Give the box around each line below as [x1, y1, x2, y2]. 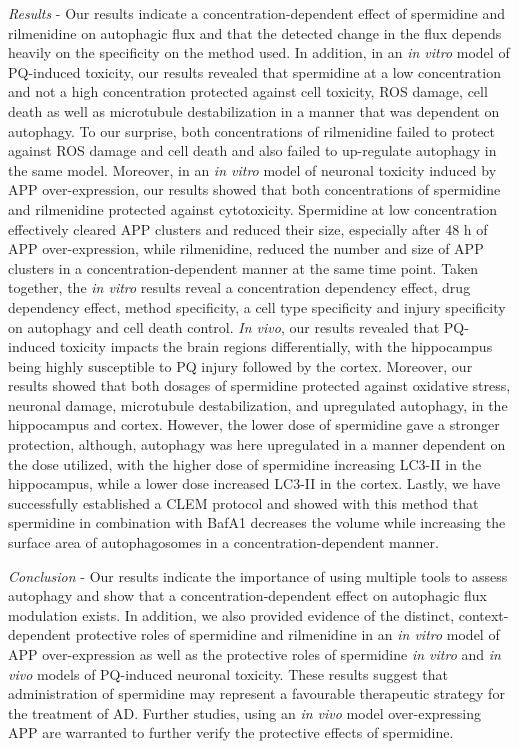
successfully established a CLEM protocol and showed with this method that [8, 492, 479, 513]
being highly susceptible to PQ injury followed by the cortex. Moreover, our [8, 355, 473, 376]
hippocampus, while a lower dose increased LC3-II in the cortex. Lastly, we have [8, 473, 501, 494]
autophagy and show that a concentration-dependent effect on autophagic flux [8, 585, 487, 606]
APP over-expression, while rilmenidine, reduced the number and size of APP [8, 238, 484, 259]
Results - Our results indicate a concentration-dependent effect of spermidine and [8, 3, 505, 23]
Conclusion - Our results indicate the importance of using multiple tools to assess [8, 565, 508, 586]
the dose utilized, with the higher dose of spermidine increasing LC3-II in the [8, 453, 482, 474]
